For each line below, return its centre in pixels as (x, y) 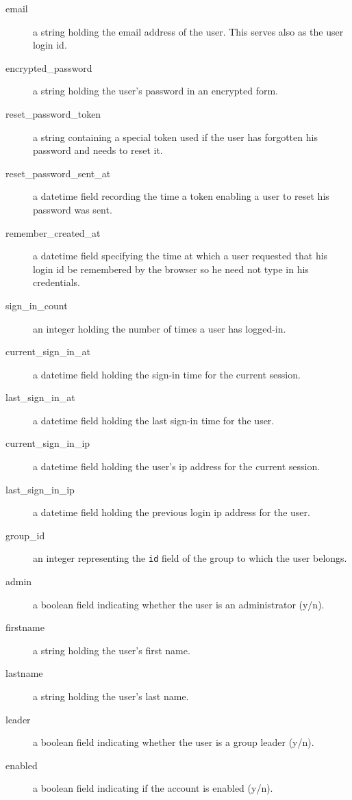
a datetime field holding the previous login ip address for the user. (172, 512)
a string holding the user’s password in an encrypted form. (155, 91)
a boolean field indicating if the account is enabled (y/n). (153, 788)
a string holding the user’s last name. (111, 696)
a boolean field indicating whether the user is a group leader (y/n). (174, 742)
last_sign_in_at (40, 397)
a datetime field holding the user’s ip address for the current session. (177, 466)
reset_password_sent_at (58, 173)
